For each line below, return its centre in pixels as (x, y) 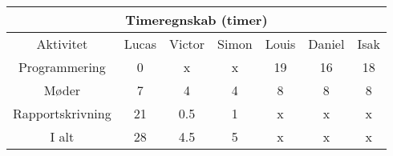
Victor (187, 44)
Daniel (326, 44)
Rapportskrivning (62, 113)
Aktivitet (62, 44)
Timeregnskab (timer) (196, 20)
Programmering (62, 67)
